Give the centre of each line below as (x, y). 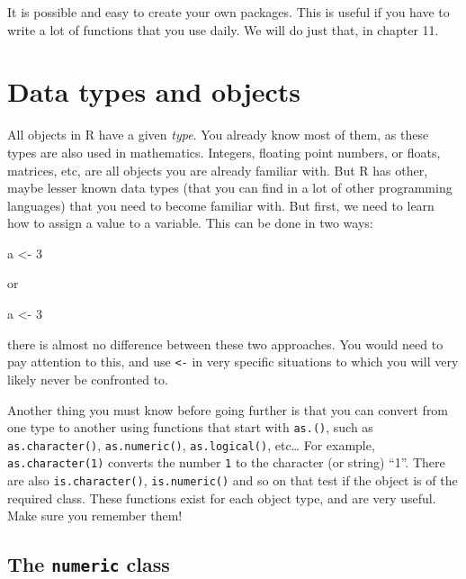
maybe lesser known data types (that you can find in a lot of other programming (230, 188)
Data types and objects (154, 91)
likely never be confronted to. (88, 379)
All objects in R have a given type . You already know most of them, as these (218, 135)
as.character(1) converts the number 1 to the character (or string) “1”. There (226, 462)
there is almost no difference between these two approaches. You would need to (225, 344)
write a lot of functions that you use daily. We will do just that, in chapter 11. (223, 29)
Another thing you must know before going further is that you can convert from (228, 409)
